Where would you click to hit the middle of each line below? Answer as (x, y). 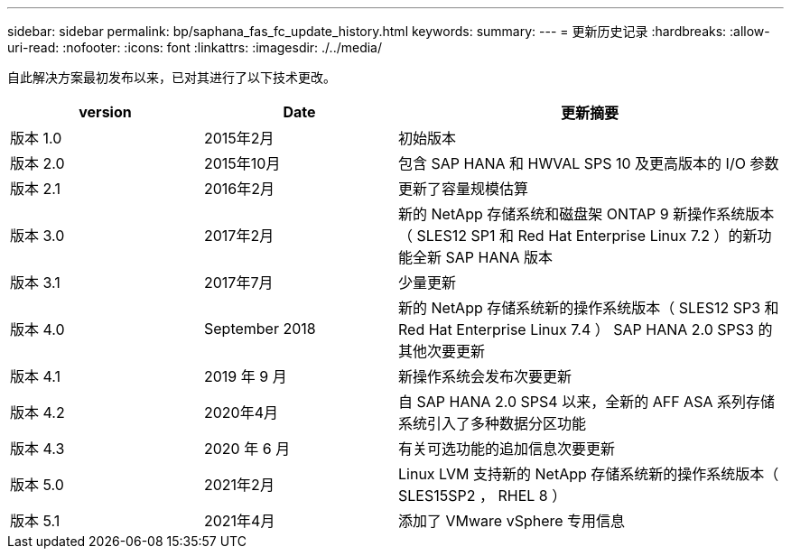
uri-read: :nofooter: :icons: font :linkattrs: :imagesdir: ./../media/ (195, 47)
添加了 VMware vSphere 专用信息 (512, 521)
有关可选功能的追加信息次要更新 (507, 449)
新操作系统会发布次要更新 (485, 376)
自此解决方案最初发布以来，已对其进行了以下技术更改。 (172, 77)
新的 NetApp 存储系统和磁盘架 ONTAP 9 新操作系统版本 (586, 214)
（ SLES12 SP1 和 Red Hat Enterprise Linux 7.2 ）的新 (578, 236)
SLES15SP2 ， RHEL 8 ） (483, 496)
